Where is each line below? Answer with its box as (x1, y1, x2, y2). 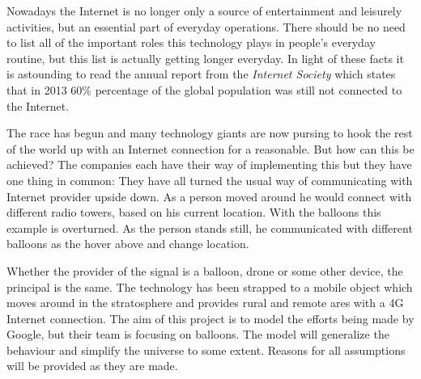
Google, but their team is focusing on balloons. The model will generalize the (6, 326, 389, 343)
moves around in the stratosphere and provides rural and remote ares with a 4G (6, 294, 404, 311)
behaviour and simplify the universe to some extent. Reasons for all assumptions (6, 341, 406, 358)
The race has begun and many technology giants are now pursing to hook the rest (6, 124, 413, 141)
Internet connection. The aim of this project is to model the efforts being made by (6, 310, 415, 326)
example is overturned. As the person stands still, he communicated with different (6, 219, 413, 236)
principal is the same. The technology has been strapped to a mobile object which (6, 278, 413, 295)
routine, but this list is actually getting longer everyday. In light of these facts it (6, 49, 404, 66)
